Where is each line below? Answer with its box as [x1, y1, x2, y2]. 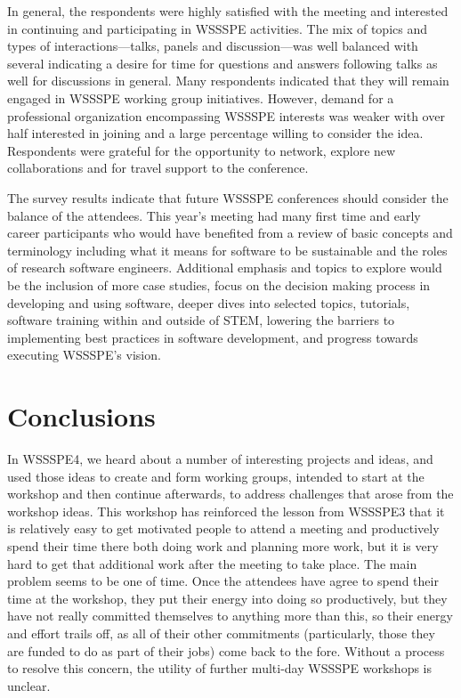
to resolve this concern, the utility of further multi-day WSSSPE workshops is [7, 659, 433, 678]
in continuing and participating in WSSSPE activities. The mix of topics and [7, 19, 427, 37]
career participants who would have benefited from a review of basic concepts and [7, 223, 453, 242]
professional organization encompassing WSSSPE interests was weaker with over [7, 106, 445, 125]
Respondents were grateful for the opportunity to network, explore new [7, 141, 396, 159]
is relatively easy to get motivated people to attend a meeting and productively [7, 519, 440, 538]
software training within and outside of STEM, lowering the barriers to [7, 311, 395, 329]
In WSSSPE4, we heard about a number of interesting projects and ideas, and [7, 450, 433, 467]
